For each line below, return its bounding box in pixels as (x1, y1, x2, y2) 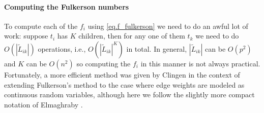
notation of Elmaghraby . (4, 99, 83, 109)
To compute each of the (4, 20, 78, 31)
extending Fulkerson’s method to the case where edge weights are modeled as (4, 79, 245, 90)
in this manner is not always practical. (140, 58, 260, 68)
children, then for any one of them (78, 30, 185, 41)
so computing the (76, 58, 131, 68)
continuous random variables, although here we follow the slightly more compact (4, 89, 255, 100)
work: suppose (4, 30, 48, 41)
